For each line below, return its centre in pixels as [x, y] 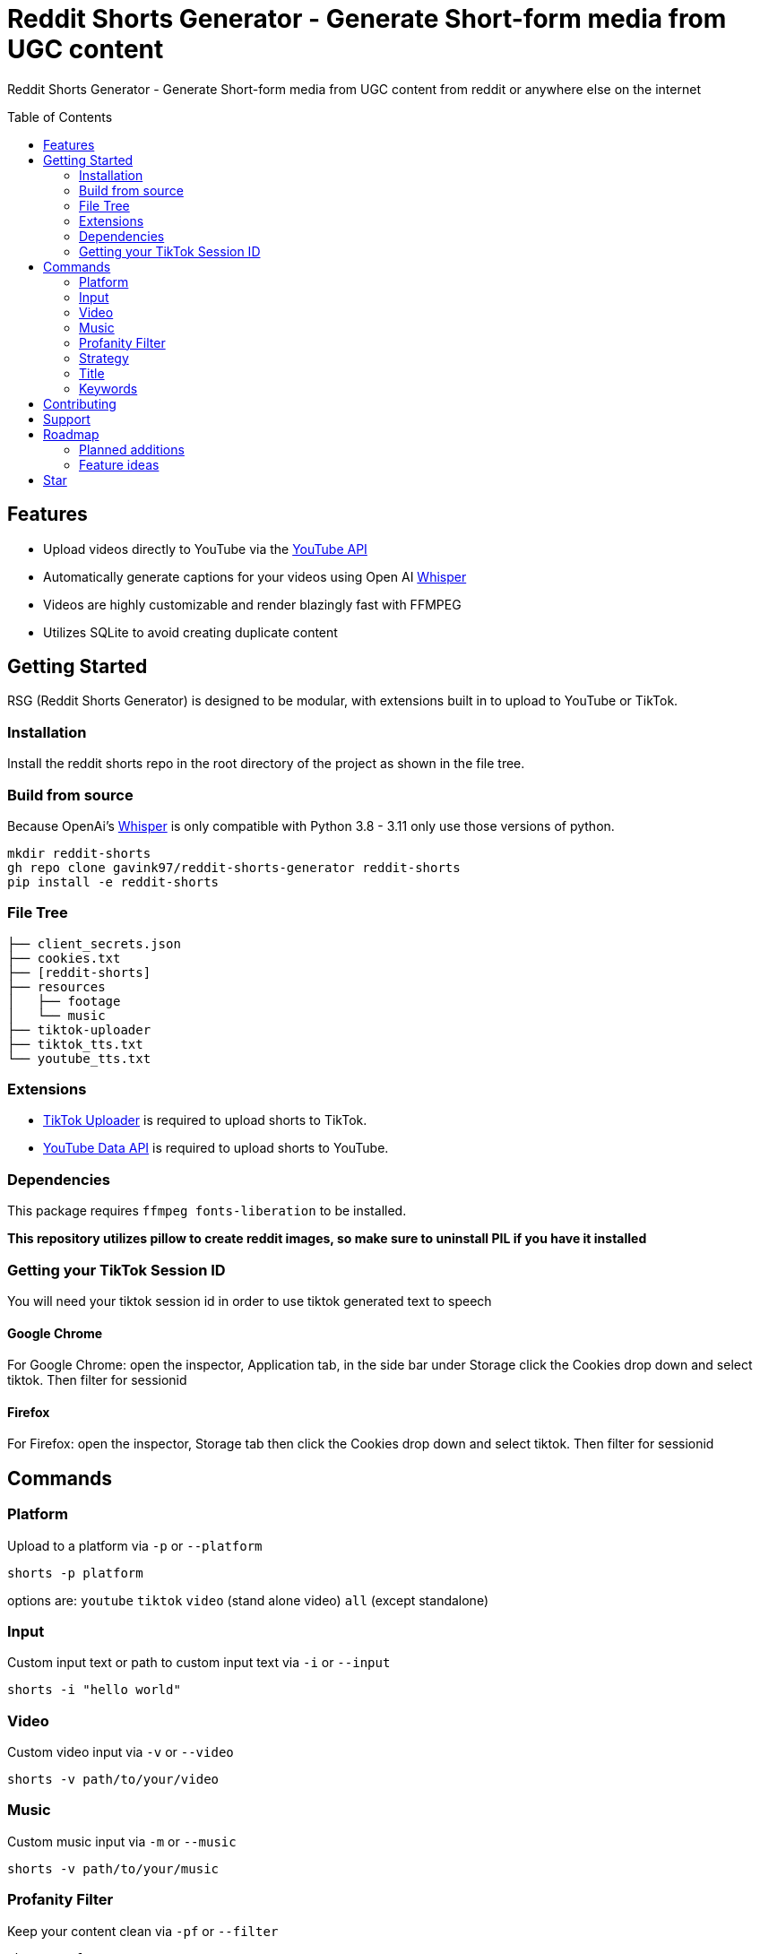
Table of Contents [60, 117]
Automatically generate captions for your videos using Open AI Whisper [255, 576]
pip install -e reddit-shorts [113, 882]
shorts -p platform [75, 1573]
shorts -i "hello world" [94, 1690]
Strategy [104, 358]
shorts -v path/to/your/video [113, 1780]
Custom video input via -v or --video [121, 1752]
